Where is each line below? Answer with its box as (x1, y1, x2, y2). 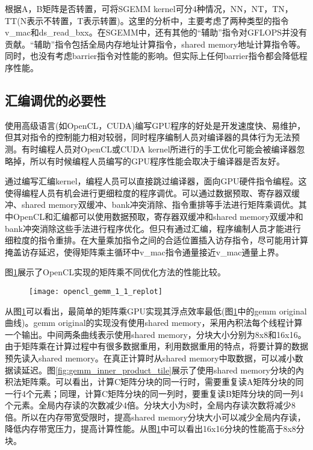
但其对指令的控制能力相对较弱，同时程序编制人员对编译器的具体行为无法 (5, 131, 291, 143)
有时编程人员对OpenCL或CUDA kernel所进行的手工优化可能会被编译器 (21, 142, 297, 155)
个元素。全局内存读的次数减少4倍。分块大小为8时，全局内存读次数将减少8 (5, 399, 296, 411)
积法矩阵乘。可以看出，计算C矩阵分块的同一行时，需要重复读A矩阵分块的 (5, 375, 296, 388)
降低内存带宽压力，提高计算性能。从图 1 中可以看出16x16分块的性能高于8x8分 (5, 422, 305, 435)
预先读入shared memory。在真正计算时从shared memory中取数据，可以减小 (5, 351, 295, 364)
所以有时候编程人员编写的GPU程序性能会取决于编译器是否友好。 (29, 154, 285, 167)
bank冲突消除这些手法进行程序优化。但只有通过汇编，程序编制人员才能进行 (5, 222, 301, 234)
